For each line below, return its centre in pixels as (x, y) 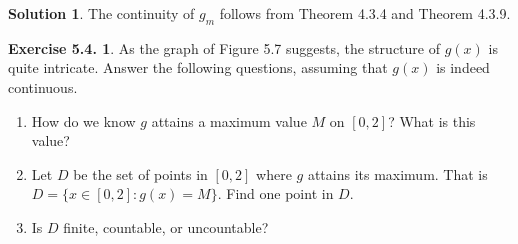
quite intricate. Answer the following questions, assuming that (198, 67)
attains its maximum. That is (397, 173)
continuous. (43, 86)
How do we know (83, 120)
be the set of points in (140, 173)
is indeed (463, 67)
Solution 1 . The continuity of (101, 13)
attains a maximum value (229, 120)
